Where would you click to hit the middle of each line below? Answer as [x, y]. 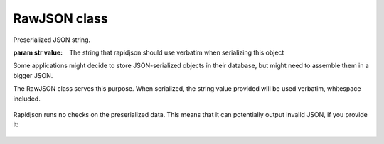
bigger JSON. [33, 75]
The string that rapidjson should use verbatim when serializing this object [177, 52]
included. [27, 99]
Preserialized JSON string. [52, 40]
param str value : [38, 52]
